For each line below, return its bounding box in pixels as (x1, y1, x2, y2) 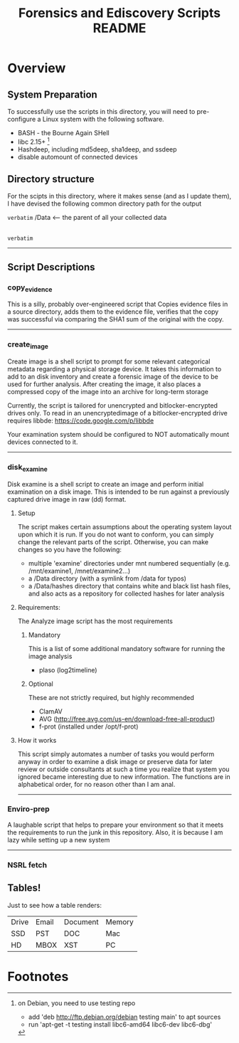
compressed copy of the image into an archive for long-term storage (7, 387, 208, 396)
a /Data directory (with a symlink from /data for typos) (28, 574, 187, 583)
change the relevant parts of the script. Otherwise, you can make (17, 537, 208, 546)
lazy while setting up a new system (7, 835, 110, 844)
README (92, 20, 147, 36)
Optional (28, 679, 53, 688)
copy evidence (7, 282, 53, 294)
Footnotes (7, 968, 69, 985)
